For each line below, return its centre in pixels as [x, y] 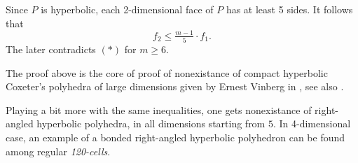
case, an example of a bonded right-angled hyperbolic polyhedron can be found [175, 137]
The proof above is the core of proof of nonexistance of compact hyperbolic [167, 72]
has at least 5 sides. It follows [289, 9]
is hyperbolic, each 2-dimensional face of [127, 9]
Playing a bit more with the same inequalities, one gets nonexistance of [159, 109]
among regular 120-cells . [58, 151]
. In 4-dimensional [312, 123]
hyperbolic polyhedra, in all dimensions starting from [151, 123]
